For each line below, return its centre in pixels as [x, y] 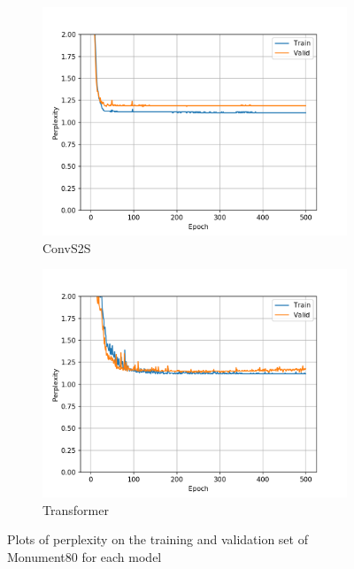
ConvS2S [67, 247]
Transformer [76, 509]
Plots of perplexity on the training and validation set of [158, 539]
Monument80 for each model [85, 556]
